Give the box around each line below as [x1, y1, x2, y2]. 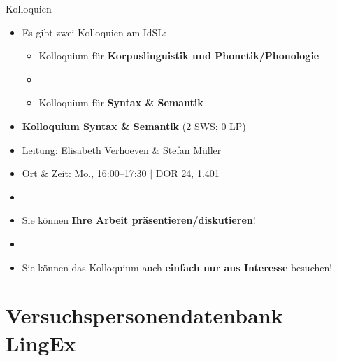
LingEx [6, 328, 76, 357]
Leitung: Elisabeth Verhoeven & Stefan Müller [22, 142, 222, 157]
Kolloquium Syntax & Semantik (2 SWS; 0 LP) [22, 118, 246, 133]
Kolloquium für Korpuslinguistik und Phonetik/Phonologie [38, 48, 320, 63]
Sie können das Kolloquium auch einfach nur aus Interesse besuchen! [22, 260, 333, 274]
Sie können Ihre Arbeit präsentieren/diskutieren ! [22, 213, 256, 227]
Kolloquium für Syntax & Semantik [38, 95, 203, 110]
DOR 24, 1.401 [155, 166, 220, 180]
